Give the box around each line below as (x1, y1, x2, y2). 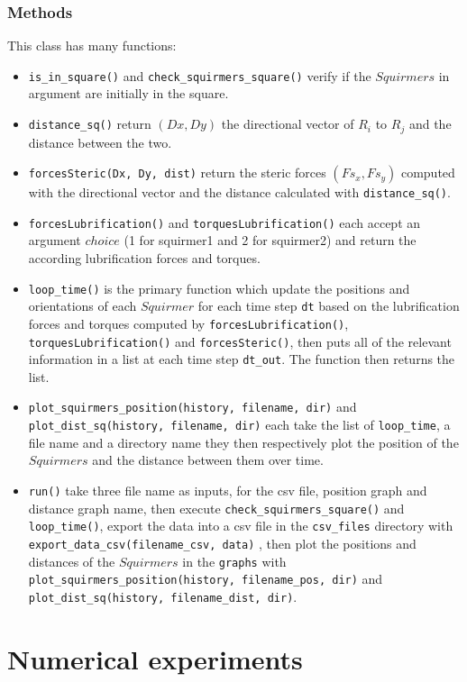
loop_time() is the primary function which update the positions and (28, 278, 410, 297)
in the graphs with (182, 551, 287, 570)
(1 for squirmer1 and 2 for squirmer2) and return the (124, 231, 417, 250)
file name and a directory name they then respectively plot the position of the (28, 432, 459, 451)
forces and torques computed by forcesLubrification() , (28, 314, 349, 332)
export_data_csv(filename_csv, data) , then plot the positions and (28, 533, 417, 552)
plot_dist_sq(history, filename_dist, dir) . (28, 587, 298, 605)
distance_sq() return (28, 114, 151, 133)
